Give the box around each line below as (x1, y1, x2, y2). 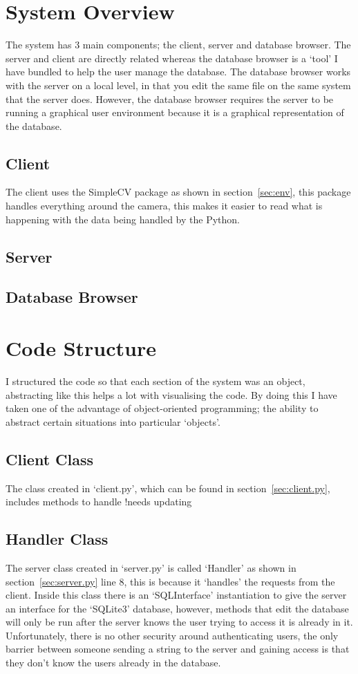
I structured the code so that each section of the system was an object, (6, 373, 305, 388)
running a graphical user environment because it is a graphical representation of (6, 105, 344, 120)
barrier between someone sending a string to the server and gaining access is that (6, 642, 350, 656)
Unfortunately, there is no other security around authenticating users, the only (6, 628, 339, 642)
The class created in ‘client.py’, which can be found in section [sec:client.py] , (6, 480, 330, 495)
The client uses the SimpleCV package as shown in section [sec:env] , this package (6, 185, 351, 199)
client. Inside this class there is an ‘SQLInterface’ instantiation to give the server (6, 588, 347, 602)
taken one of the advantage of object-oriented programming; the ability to (6, 401, 319, 415)
